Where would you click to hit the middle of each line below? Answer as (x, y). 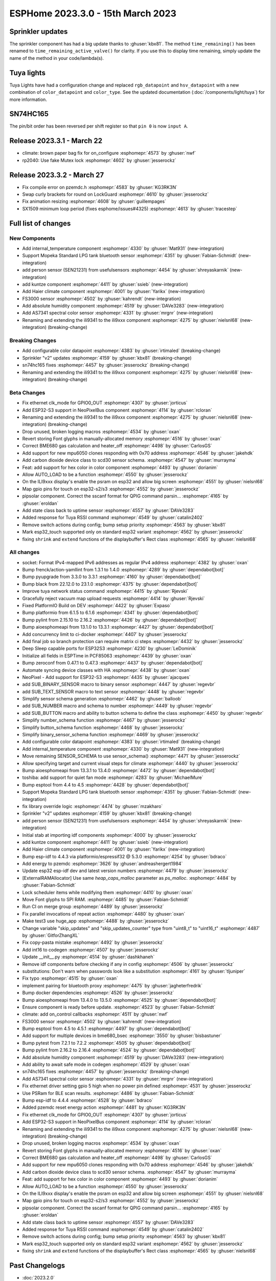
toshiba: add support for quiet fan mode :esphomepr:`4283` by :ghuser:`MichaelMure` (113, 778)
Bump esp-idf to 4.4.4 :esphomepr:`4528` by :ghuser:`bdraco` (88, 1100)
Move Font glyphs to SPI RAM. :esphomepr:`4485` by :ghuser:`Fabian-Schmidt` (106, 900)
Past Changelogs (37, 1265)
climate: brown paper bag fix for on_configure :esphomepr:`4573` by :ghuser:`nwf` (109, 153)
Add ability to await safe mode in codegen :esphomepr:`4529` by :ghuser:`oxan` (107, 1065)
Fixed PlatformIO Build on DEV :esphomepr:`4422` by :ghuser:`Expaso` (97, 606)
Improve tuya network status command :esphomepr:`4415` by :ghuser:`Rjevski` (105, 591)
